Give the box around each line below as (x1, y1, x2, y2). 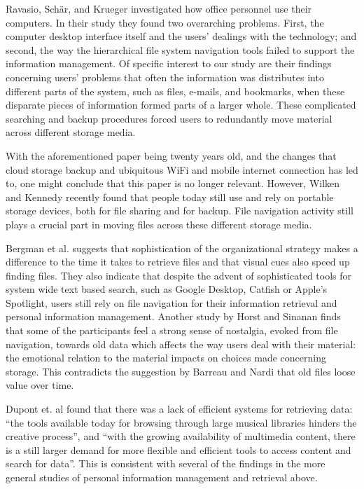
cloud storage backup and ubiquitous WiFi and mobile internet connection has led (6, 162, 358, 177)
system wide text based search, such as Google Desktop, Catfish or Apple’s (6, 282, 328, 296)
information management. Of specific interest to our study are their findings (6, 56, 332, 71)
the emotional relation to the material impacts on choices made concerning (6, 350, 326, 365)
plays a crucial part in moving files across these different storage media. (6, 216, 312, 231)
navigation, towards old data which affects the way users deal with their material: (6, 336, 356, 351)
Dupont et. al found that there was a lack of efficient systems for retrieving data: (6, 401, 353, 416)
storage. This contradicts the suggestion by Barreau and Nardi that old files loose (6, 364, 356, 378)
